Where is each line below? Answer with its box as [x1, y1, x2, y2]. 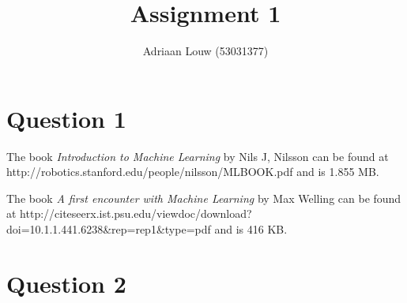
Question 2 [6, 267, 126, 299]
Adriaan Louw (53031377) [142, 43, 269, 59]
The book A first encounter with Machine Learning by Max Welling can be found [6, 189, 401, 206]
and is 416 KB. [214, 221, 288, 238]
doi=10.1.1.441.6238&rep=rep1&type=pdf [6, 221, 211, 238]
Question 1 [6, 102, 126, 134]
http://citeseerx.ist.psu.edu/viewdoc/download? [20, 205, 252, 222]
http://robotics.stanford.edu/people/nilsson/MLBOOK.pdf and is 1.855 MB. [6, 163, 379, 180]
